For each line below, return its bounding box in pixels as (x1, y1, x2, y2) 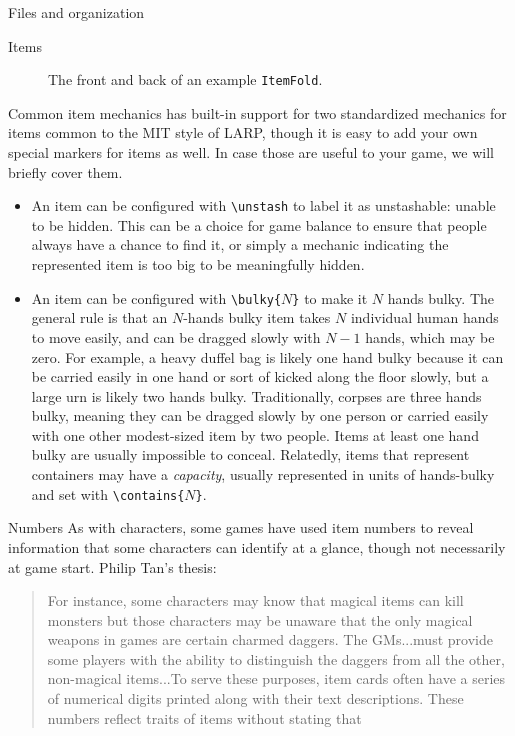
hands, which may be (365, 326, 495, 347)
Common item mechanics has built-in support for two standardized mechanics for (8, 102, 507, 123)
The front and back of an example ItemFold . (48, 69, 323, 90)
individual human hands (350, 307, 499, 328)
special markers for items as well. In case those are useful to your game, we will (8, 142, 494, 163)
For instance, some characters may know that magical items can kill (47, 590, 464, 611)
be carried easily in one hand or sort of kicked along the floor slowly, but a (31, 366, 489, 387)
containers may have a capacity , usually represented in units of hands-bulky (31, 464, 495, 485)
